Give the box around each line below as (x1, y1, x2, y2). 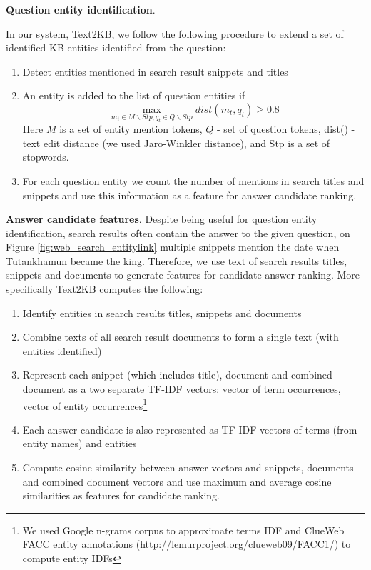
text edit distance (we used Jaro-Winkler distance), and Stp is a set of (22, 135, 330, 150)
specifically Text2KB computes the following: (6, 281, 203, 296)
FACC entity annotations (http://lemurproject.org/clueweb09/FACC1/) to (22, 536, 351, 551)
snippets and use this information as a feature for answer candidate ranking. (22, 187, 357, 202)
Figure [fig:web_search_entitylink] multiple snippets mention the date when (6, 239, 340, 254)
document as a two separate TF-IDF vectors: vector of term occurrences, (22, 381, 341, 396)
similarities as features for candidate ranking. (22, 488, 220, 503)
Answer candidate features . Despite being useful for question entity (6, 211, 317, 226)
